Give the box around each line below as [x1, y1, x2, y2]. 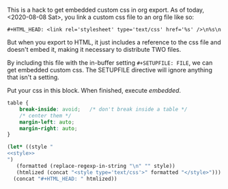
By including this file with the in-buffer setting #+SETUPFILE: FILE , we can [7, 59, 213, 67]
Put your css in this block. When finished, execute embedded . [7, 87, 182, 94]
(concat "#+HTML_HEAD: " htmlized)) [13, 175, 117, 182]
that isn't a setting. [7, 73, 59, 81]
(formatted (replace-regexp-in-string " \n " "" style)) [16, 162, 175, 169]
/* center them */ [19, 112, 72, 119]
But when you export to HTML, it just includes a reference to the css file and [7, 38, 222, 46]
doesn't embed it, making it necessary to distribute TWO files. [7, 46, 182, 53]
